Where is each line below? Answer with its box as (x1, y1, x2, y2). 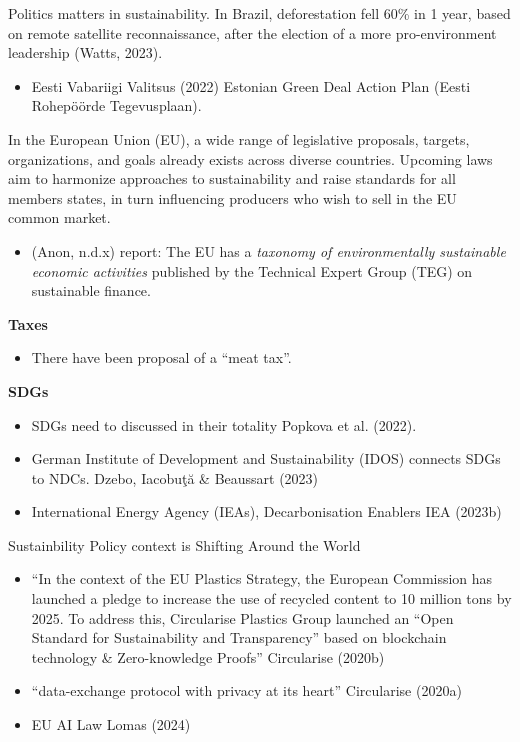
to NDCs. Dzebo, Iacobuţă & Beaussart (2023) (31, 467, 319, 488)
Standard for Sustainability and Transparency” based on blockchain (31, 627, 447, 648)
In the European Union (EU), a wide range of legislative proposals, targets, (8, 128, 470, 149)
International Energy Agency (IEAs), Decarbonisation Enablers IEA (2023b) (31, 501, 502, 522)
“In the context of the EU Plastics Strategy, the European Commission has (31, 568, 493, 589)
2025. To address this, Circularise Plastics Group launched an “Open (31, 607, 454, 628)
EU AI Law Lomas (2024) (31, 714, 191, 735)
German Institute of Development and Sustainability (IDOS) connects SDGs (31, 448, 501, 469)
